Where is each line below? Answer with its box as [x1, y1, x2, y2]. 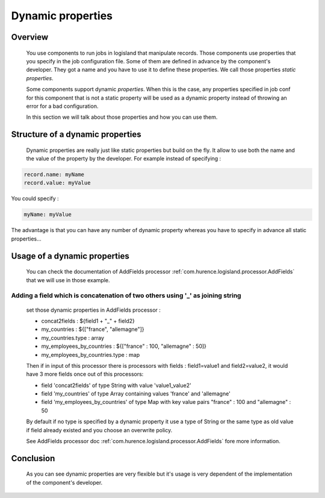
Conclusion [11, 453, 55, 464]
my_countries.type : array [41, 334, 105, 341]
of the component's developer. [26, 479, 103, 486]
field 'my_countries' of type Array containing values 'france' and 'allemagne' [41, 390, 231, 397]
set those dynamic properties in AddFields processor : [26, 306, 161, 314]
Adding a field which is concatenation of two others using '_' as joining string [11, 291, 241, 300]
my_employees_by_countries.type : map [41, 351, 140, 358]
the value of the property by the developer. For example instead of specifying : [26, 155, 221, 162]
